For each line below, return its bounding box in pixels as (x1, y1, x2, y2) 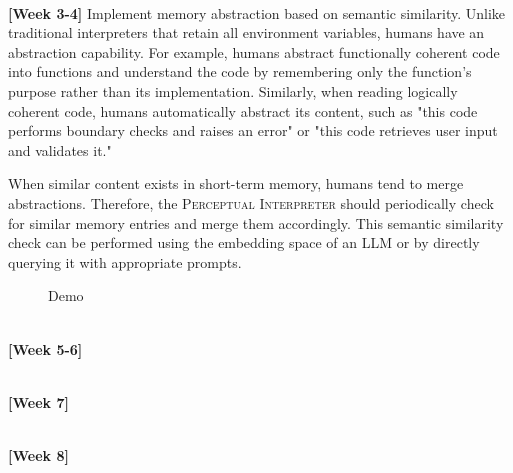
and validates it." (8, 139, 112, 160)
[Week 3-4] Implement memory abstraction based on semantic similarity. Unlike (8, 2, 506, 23)
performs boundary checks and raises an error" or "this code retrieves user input (8, 120, 498, 141)
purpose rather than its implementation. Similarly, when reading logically (8, 80, 458, 101)
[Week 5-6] (8, 338, 83, 359)
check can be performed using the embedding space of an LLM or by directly (8, 232, 480, 253)
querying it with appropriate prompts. (8, 251, 242, 272)
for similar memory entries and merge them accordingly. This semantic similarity (8, 212, 504, 233)
